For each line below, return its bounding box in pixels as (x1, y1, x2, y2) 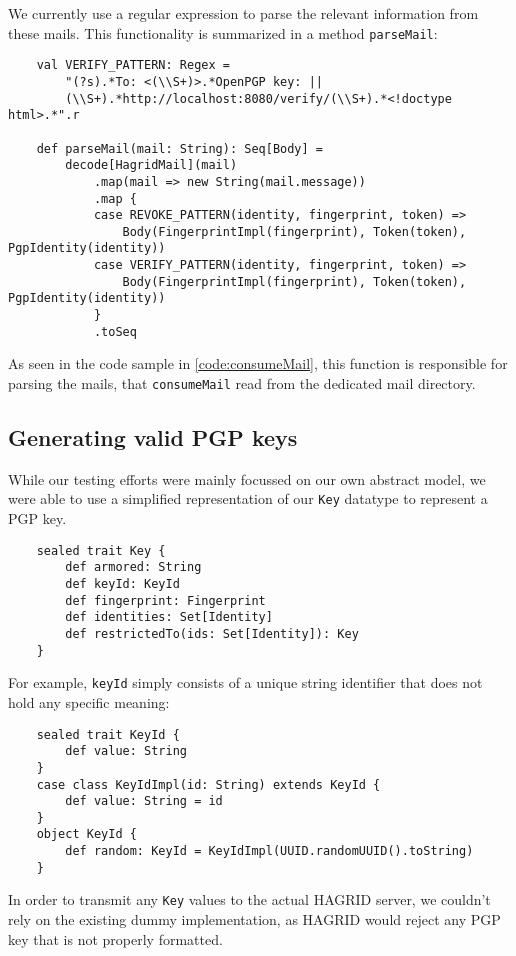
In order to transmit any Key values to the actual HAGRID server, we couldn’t (8, 889, 491, 910)
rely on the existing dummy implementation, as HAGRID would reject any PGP (8, 909, 501, 930)
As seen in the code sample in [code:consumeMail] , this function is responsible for (8, 353, 508, 374)
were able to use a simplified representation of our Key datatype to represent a (8, 488, 488, 509)
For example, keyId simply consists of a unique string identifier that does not (8, 672, 483, 693)
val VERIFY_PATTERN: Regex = (36, 58, 230, 73)
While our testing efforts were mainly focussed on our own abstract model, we (8, 468, 486, 489)
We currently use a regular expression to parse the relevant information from (8, 3, 479, 23)
